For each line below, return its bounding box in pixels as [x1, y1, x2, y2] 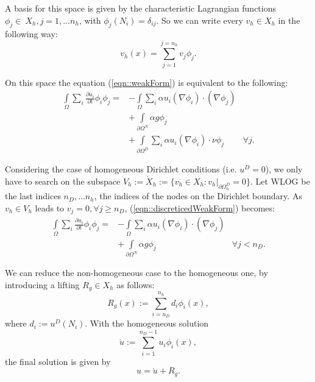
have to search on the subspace [5, 174, 121, 187]
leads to [35, 201, 65, 214]
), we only [265, 163, 303, 175]
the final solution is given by [5, 355, 111, 367]
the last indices [5, 189, 61, 202]
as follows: [116, 278, 155, 291]
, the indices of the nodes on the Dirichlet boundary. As [94, 189, 302, 202]
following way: [5, 27, 58, 40]
